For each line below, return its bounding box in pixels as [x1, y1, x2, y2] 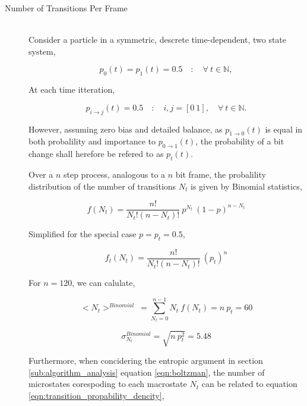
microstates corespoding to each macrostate [29, 377, 187, 390]
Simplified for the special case [29, 228, 137, 240]
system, [29, 45, 56, 57]
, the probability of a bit [195, 135, 284, 147]
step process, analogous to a [63, 168, 166, 180]
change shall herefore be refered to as [29, 147, 164, 160]
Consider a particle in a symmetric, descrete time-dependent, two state [29, 33, 287, 46]
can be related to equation [201, 377, 297, 390]
